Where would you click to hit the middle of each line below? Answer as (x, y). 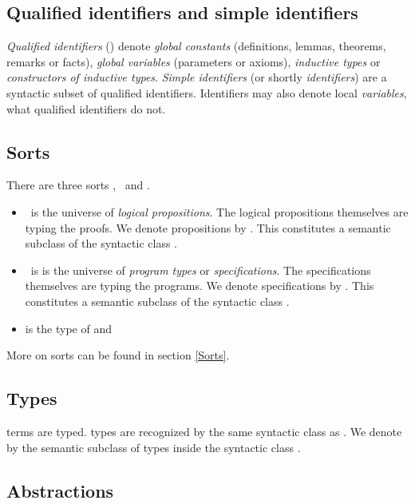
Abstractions (60, 490)
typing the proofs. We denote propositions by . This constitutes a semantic (208, 227)
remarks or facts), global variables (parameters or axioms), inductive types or (194, 61)
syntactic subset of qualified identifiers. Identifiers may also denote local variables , (207, 92)
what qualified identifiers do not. (86, 108)
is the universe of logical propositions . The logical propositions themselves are (219, 211)
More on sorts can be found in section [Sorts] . (118, 355)
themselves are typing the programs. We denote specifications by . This (200, 286)
